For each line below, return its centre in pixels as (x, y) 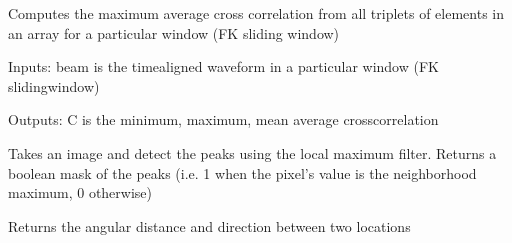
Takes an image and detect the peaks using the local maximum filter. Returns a (252, 152)
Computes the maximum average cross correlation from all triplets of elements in (256, 13)
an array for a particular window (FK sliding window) (174, 32)
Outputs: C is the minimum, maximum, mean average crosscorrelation (223, 119)
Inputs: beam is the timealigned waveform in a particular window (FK (223, 66)
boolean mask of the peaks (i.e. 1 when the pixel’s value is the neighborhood (242, 172)
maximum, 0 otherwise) (80, 192)
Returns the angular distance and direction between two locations (209, 225)
